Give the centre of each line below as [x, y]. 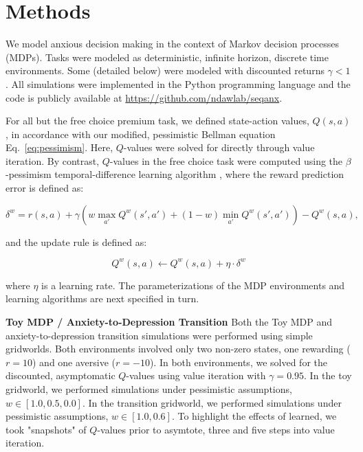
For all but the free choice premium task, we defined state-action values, [157, 121]
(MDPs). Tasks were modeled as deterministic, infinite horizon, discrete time [167, 57]
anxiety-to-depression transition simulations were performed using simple [159, 335]
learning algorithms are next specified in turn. [102, 298]
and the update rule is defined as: [76, 241]
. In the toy [328, 375]
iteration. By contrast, [53, 160]
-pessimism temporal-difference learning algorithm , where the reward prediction [175, 174]
